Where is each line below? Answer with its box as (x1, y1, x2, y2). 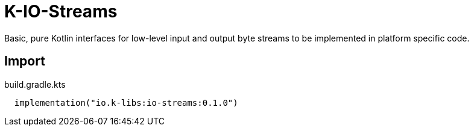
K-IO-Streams (4, 1, 118, 22)
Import (4, 53, 45, 69)
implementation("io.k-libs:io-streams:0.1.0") (14, 97, 238, 108)
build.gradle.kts (4, 79, 66, 90)
